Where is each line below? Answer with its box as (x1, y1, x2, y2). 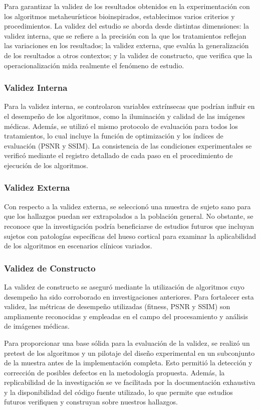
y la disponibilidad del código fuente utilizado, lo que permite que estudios (4, 386, 233, 397)
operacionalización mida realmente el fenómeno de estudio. (4, 60, 184, 70)
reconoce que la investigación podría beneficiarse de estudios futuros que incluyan (4, 220, 254, 231)
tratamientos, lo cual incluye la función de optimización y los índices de (4, 130, 223, 141)
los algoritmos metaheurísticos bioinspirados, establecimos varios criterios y (4, 11, 235, 21)
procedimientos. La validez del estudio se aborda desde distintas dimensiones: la (4, 21, 249, 31)
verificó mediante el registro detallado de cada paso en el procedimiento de (4, 150, 233, 161)
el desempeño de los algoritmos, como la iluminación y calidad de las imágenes (4, 110, 245, 121)
